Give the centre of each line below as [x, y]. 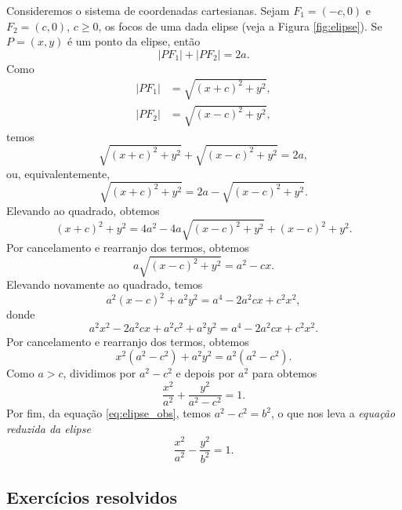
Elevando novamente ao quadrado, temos [105, 284]
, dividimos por [100, 373]
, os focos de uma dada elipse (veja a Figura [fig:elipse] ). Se [240, 25]
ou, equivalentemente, [58, 173]
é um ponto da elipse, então [134, 41]
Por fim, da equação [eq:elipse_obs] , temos [109, 413]
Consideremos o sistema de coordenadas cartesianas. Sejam [148, 10]
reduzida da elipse [49, 428]
